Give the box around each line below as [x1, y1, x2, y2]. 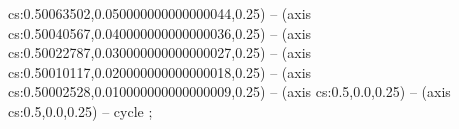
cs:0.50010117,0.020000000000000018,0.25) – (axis [8, 61, 312, 82]
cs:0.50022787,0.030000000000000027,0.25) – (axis [8, 42, 312, 63]
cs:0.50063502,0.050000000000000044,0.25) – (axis [8, 3, 312, 23]
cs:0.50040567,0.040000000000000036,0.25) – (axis [8, 22, 312, 43]
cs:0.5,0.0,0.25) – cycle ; [8, 100, 153, 121]
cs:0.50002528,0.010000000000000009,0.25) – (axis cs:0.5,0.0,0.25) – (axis [8, 81, 451, 102]
